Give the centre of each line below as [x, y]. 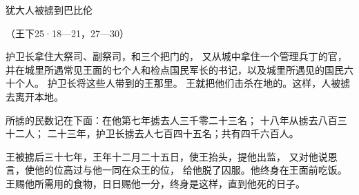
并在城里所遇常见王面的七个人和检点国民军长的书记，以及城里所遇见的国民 [175, 69]
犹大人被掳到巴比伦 [49, 10]
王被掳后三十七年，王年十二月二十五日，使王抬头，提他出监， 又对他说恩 [172, 156]
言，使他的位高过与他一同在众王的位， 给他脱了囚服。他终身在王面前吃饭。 [176, 170]
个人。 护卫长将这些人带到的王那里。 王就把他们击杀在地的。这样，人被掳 [183, 83]
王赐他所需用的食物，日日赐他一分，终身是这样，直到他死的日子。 [155, 183]
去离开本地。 [35, 96]
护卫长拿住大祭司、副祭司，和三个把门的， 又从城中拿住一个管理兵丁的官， [176, 56]
